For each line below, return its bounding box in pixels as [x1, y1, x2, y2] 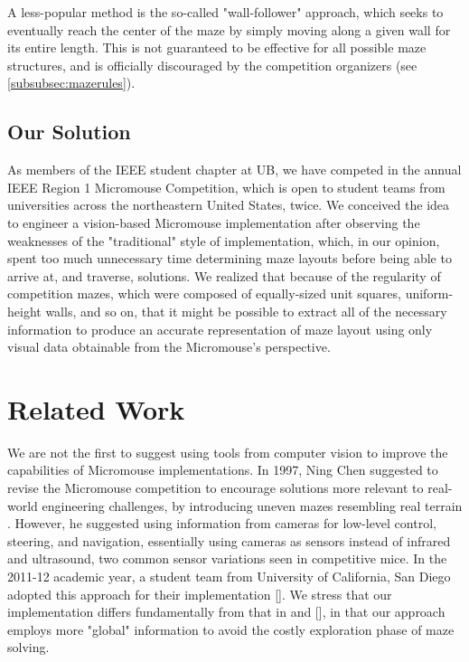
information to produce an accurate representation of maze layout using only [7, 319, 433, 338]
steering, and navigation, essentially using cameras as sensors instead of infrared [7, 531, 451, 550]
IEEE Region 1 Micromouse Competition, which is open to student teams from [7, 177, 446, 196]
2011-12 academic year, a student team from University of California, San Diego [7, 566, 451, 585]
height [7, 301, 42, 320]
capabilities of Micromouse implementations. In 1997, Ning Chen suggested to [7, 460, 438, 479]
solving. [7, 638, 50, 657]
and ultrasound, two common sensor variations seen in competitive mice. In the [7, 549, 447, 568]
